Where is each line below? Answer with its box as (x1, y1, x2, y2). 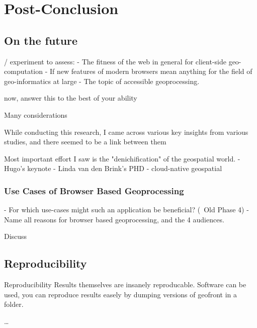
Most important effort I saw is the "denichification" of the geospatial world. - (4, 153, 240, 163)
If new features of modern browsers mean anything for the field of (49, 66, 252, 76)
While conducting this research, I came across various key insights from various (4, 126, 248, 137)
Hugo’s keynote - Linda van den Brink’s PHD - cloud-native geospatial (4, 163, 222, 174)
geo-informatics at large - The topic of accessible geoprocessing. (4, 75, 200, 86)
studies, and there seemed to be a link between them (4, 136, 166, 147)
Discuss (4, 231, 27, 241)
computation (4, 66, 43, 76)
